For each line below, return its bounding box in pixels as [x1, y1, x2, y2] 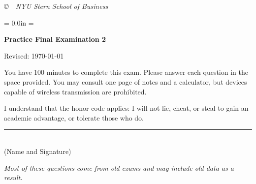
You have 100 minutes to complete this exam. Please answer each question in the [4, 67, 248, 77]
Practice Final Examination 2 [4, 34, 106, 44]
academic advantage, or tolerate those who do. [4, 112, 144, 123]
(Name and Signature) [4, 146, 71, 156]
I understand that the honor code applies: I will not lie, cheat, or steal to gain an [4, 103, 249, 113]
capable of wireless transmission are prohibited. [4, 86, 147, 96]
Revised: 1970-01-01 [4, 50, 64, 61]
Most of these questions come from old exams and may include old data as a [4, 162, 234, 173]
